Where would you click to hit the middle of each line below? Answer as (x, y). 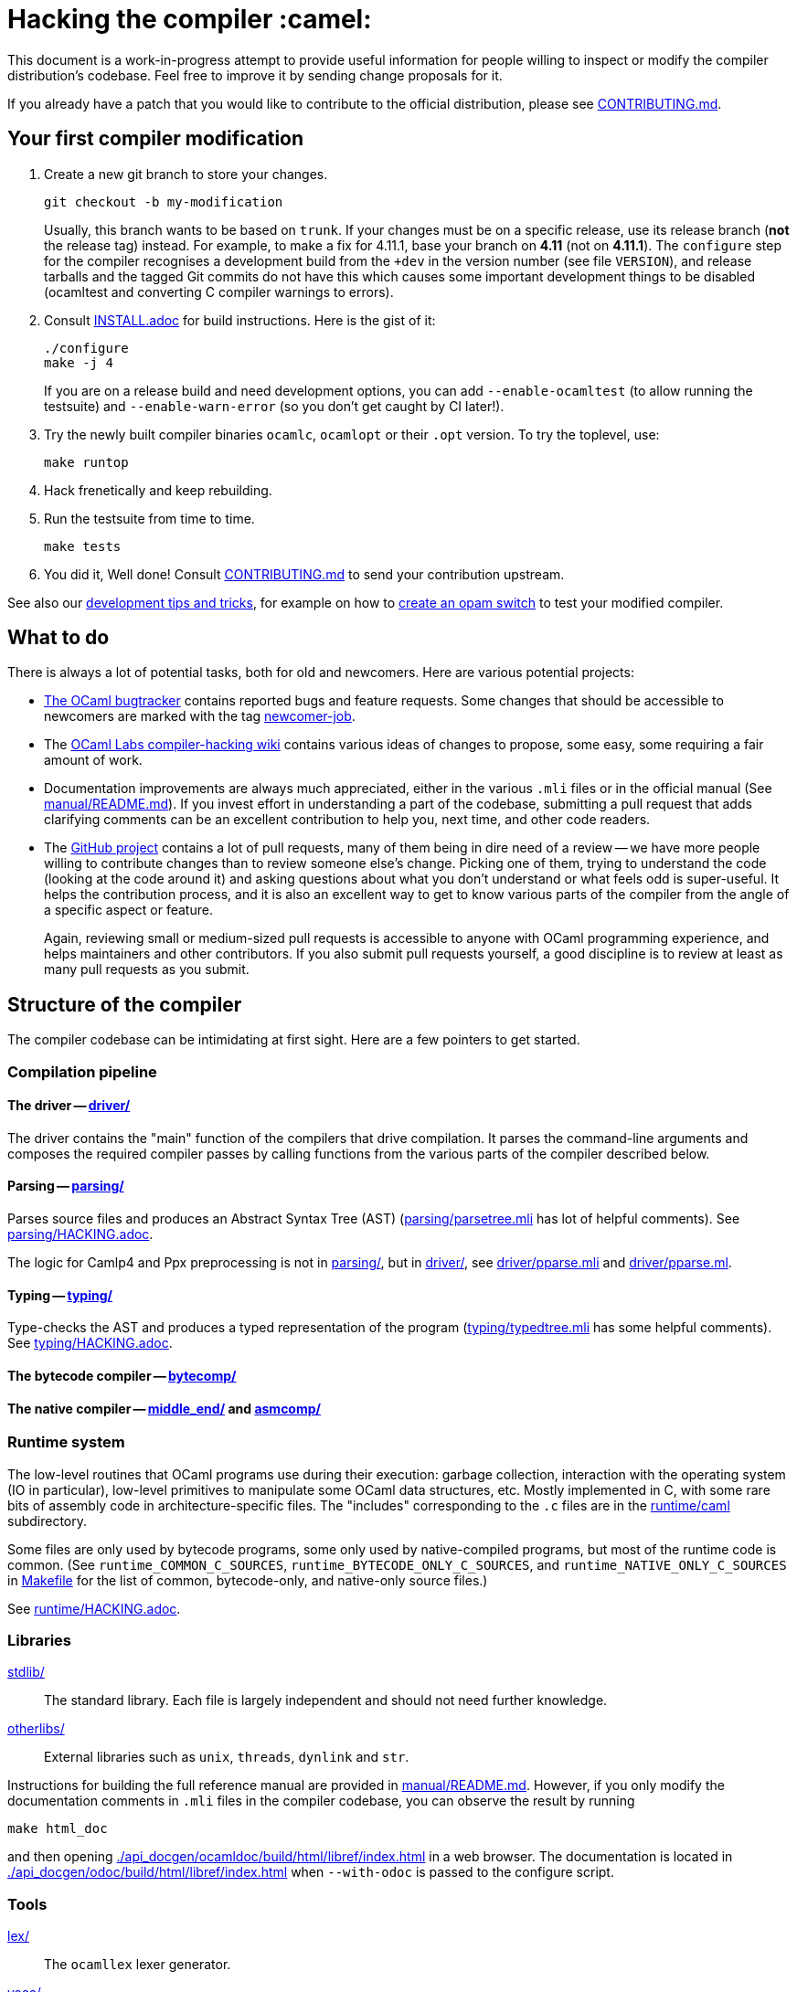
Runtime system (66, 1442)
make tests (83, 546)
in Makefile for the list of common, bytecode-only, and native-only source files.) (248, 1580)
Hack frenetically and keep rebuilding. (158, 490)
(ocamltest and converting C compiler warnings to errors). (219, 291)
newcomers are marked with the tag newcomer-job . (200, 716)
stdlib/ (26, 1672)
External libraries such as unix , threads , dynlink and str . (227, 1757)
